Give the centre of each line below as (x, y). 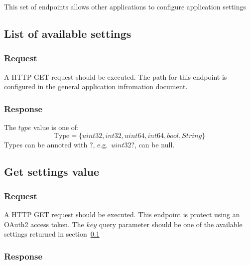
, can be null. (155, 144)
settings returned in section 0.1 (52, 234)
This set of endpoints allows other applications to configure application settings (125, 6)
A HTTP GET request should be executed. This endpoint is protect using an (122, 214)
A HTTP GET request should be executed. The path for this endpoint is (116, 76)
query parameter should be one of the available (171, 224)
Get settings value (52, 171)
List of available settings (68, 33)
